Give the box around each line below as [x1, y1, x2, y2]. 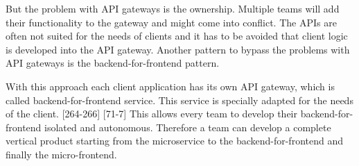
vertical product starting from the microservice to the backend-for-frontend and [6, 133, 343, 148]
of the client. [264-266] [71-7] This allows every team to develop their [6, 106, 297, 121]
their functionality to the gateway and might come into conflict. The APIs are [6, 15, 337, 29]
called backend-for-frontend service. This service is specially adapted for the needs [6, 92, 353, 107]
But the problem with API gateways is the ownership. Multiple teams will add [6, 1, 340, 15]
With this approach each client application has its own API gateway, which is [6, 78, 335, 93]
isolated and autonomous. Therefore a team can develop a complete [44, 119, 331, 134]
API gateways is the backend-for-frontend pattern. [6, 56, 220, 70]
